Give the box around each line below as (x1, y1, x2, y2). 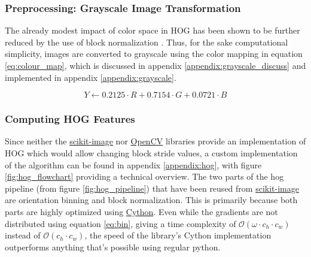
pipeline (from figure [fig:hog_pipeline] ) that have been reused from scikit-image (5, 182, 299, 194)
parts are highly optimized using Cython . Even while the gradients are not (5, 205, 278, 217)
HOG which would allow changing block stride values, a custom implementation (5, 147, 298, 159)
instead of (5, 229, 41, 241)
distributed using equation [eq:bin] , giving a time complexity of (5, 217, 236, 229)
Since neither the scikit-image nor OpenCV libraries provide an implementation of (5, 135, 306, 147)
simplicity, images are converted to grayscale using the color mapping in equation (5, 47, 303, 60)
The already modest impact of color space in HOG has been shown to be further (5, 24, 300, 37)
